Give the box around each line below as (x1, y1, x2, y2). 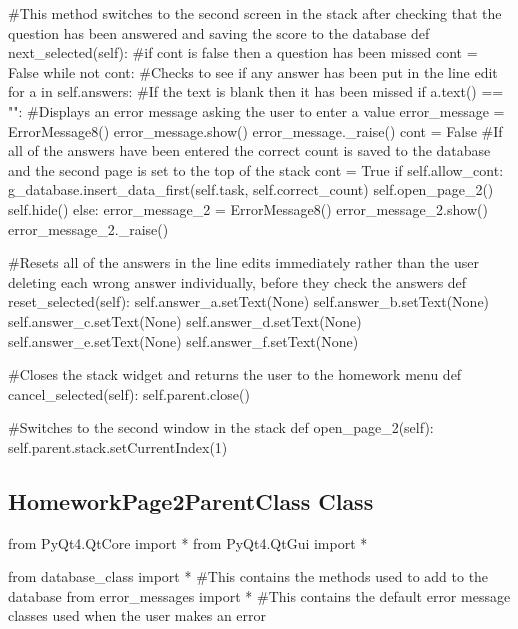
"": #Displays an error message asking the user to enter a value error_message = (8, 100, 505, 121)
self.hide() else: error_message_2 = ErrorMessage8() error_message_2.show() (8, 198, 488, 219)
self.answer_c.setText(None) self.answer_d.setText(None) (8, 310, 362, 331)
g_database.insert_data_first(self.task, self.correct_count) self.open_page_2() (8, 179, 494, 200)
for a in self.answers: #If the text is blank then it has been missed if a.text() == (8, 81, 504, 102)
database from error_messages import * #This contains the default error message (8, 585, 511, 606)
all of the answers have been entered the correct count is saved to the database (8, 140, 491, 161)
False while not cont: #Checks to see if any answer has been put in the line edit (8, 61, 498, 82)
